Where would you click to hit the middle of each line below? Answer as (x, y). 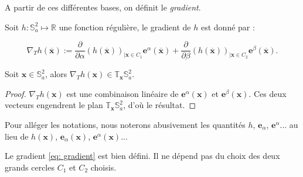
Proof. (16, 93)
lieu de (17, 136)
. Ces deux (268, 93)
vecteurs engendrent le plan (54, 105)
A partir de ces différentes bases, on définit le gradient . (103, 7)
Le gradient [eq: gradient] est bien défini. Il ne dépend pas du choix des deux (142, 156)
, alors (56, 74)
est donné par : (228, 27)
